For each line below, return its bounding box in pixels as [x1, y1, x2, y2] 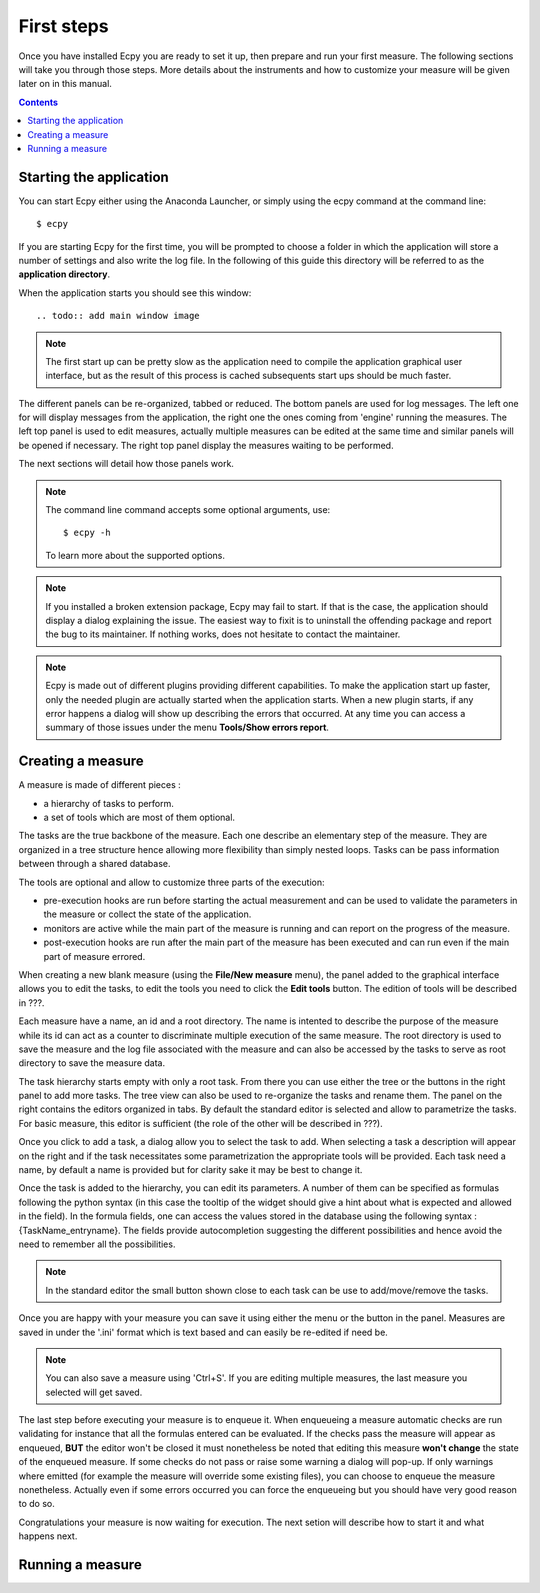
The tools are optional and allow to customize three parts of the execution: [18, 876, 325, 888]
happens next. [18, 1530, 78, 1542]
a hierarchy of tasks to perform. [43, 797, 175, 809]
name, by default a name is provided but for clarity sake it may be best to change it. [18, 1164, 363, 1176]
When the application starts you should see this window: [18, 286, 252, 299]
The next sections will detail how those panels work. [18, 458, 235, 470]
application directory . [18, 268, 110, 280]
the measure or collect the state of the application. [43, 908, 252, 920]
